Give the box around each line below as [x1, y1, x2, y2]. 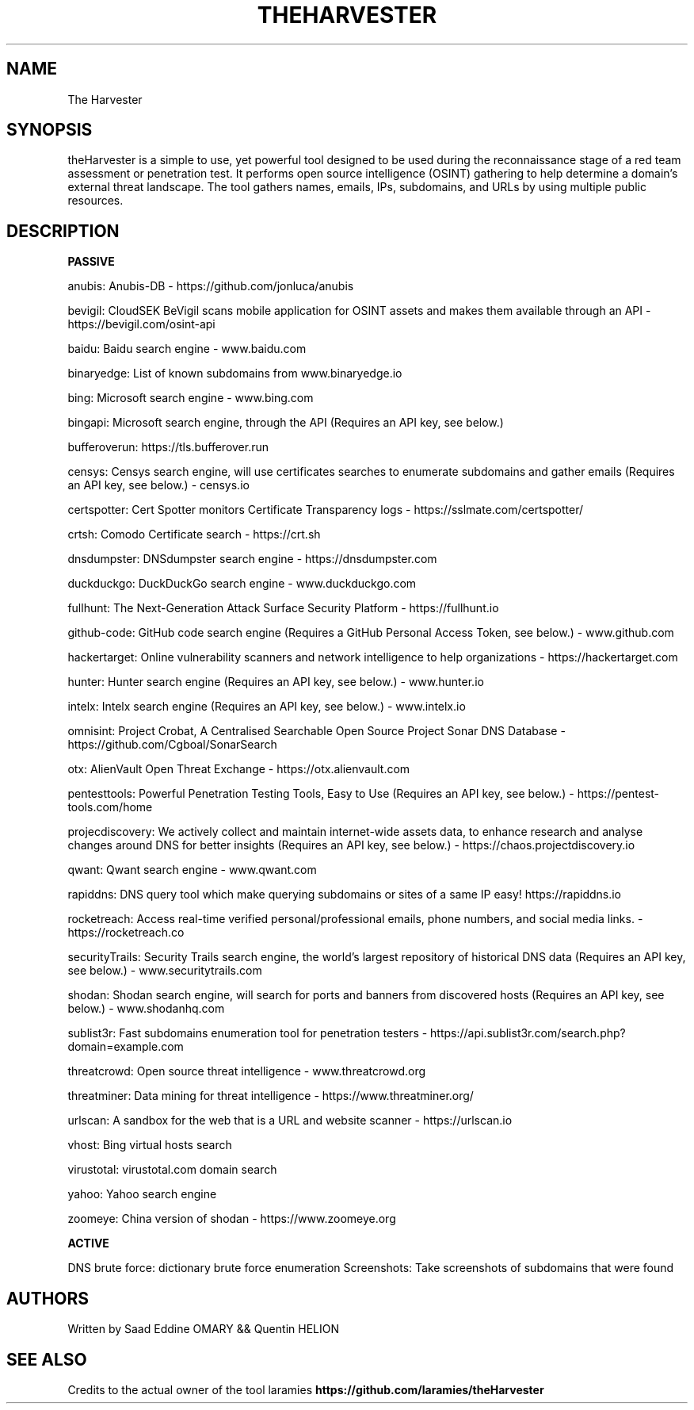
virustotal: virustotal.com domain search [67, 1163, 277, 1177]
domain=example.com [67, 1040, 184, 1054]
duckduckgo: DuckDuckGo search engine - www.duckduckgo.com [67, 577, 417, 591]
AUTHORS [6, 1288, 90, 1308]
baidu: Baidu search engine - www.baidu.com [67, 342, 307, 356]
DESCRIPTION [6, 220, 120, 241]
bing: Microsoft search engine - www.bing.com [67, 391, 314, 405]
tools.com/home [67, 800, 153, 814]
